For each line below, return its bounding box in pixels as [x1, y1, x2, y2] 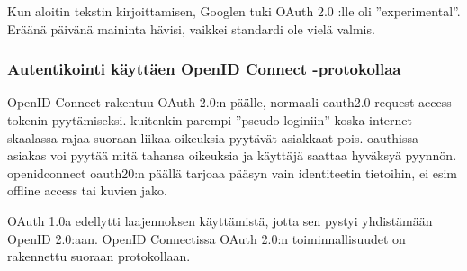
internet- [369, 111, 417, 129]
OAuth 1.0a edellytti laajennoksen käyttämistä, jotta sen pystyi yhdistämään [7, 211, 433, 230]
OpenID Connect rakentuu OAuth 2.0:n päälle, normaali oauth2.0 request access [7, 93, 452, 112]
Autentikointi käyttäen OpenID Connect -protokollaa [7, 58, 401, 80]
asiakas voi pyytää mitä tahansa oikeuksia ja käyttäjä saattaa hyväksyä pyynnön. [7, 146, 457, 165]
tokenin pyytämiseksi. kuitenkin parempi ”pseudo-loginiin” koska [7, 111, 365, 129]
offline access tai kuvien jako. [7, 181, 167, 200]
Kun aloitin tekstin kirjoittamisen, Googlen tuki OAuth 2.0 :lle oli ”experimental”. [7, 2, 461, 20]
